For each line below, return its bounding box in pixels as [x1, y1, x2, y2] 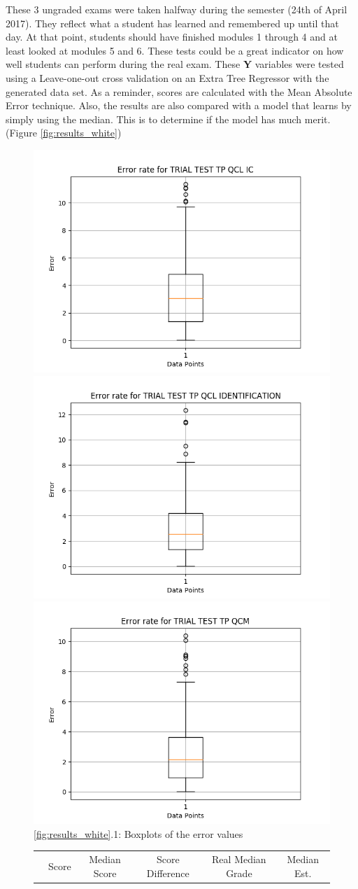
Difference [146, 865, 189, 880]
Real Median [212, 852, 266, 867]
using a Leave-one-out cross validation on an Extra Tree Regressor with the [6, 70, 329, 85]
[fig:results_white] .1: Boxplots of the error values [34, 826, 243, 841]
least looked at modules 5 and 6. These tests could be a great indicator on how [6, 43, 344, 57]
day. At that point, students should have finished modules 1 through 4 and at [6, 29, 338, 44]
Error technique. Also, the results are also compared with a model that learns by [6, 98, 352, 113]
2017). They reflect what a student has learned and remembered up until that [6, 15, 339, 30]
